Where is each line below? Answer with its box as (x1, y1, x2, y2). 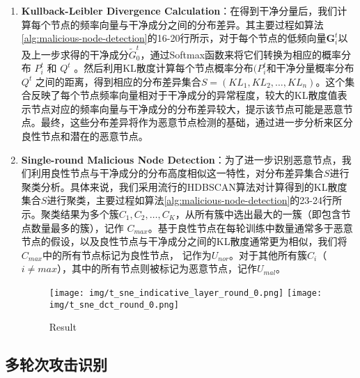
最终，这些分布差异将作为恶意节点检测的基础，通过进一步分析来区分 (40, 115, 353, 129)
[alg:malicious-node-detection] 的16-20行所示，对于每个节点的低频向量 (21, 31, 327, 45)
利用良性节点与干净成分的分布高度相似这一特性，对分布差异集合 (31, 166, 324, 180)
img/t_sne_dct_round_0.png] (49, 299, 179, 310)
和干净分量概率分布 (266, 61, 354, 75)
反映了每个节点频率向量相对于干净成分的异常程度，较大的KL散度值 (31, 88, 338, 102)
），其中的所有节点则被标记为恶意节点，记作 (57, 261, 258, 276)
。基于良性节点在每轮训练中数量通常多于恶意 (148, 220, 353, 235)
